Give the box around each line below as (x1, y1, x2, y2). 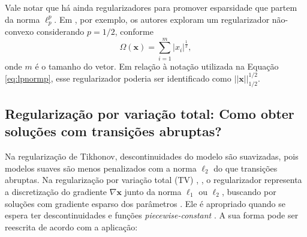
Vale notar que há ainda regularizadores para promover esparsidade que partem (5, 1, 297, 13)
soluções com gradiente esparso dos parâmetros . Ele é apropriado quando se (5, 197, 286, 209)
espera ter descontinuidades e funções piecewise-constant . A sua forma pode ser (5, 209, 299, 221)
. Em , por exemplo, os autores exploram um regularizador (54, 13, 270, 25)
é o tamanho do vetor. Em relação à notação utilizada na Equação (35, 59, 279, 72)
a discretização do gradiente (5, 185, 107, 198)
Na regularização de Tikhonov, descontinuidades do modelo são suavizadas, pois (5, 150, 299, 163)
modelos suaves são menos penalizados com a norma (5, 161, 197, 174)
